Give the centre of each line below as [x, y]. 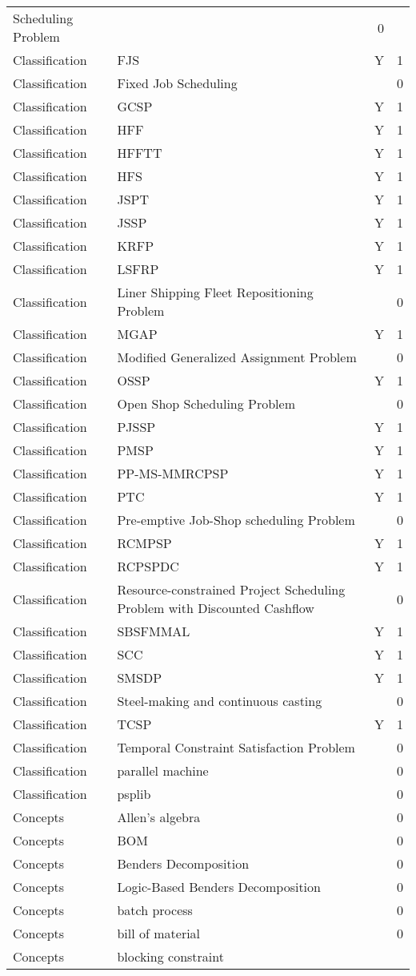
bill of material [159, 933]
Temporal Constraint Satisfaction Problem [236, 747]
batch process [155, 910]
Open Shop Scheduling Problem [206, 403]
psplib [134, 794]
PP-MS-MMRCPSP [173, 473]
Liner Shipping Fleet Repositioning [215, 292]
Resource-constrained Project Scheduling [231, 589]
